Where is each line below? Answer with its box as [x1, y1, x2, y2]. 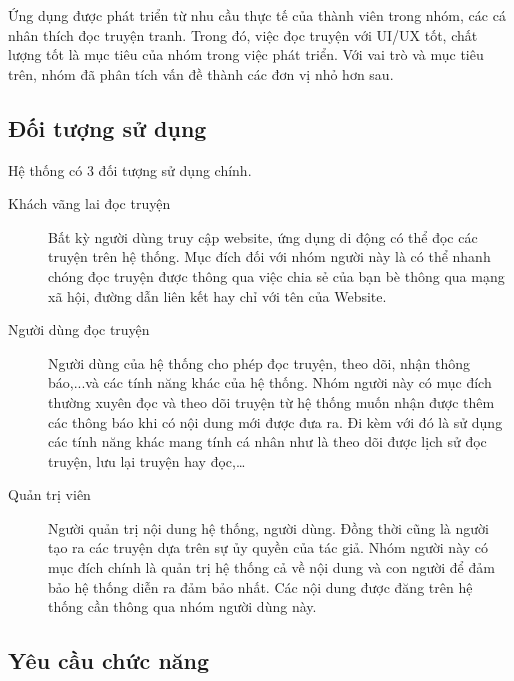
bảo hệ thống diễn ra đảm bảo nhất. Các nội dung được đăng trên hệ [48, 576, 473, 597]
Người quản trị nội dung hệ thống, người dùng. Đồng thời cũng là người [48, 517, 489, 538]
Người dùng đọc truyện [8, 319, 150, 340]
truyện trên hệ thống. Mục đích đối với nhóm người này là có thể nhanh [48, 246, 491, 267]
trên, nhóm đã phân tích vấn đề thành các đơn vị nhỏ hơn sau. [8, 63, 394, 84]
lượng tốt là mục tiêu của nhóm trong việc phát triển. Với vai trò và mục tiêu [8, 44, 484, 65]
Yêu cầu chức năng [8, 645, 210, 676]
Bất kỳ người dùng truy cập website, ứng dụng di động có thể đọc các [48, 226, 478, 247]
